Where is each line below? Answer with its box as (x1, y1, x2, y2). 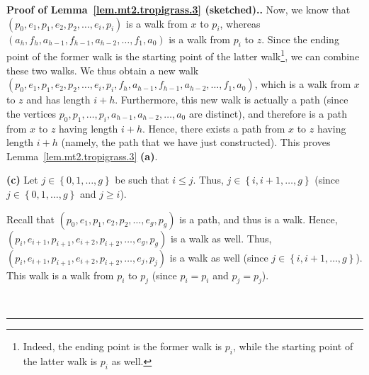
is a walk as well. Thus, (170, 230, 272, 245)
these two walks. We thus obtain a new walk (6, 62, 199, 77)
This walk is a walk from (6, 267, 114, 282)
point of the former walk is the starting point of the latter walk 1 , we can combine (6, 47, 360, 64)
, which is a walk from (254, 77, 351, 91)
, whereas (220, 16, 261, 30)
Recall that (6, 211, 55, 226)
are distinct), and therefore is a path (188, 106, 348, 121)
